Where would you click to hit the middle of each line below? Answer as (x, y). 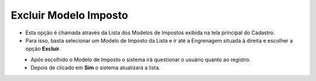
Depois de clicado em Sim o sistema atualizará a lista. (96, 68)
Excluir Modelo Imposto (69, 15)
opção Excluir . (43, 49)
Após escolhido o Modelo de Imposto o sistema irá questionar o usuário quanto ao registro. (141, 59)
